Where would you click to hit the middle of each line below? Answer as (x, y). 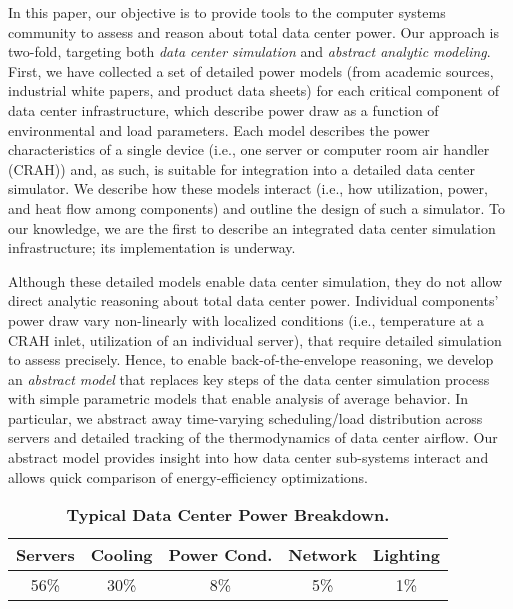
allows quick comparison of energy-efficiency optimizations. (188, 476)
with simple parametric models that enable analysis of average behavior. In (238, 398)
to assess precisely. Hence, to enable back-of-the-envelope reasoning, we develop (251, 359)
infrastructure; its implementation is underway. (152, 247)
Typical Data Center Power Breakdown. (228, 515)
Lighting (406, 555)
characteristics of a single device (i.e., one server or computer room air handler (249, 149)
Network (323, 555)
